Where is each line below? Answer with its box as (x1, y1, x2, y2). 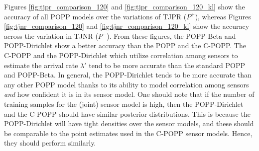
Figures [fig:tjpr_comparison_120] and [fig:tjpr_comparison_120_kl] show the (4, 1, 245, 11)
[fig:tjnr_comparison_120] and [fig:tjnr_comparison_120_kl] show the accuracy (4, 21, 250, 31)
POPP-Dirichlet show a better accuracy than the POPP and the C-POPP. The (4, 40, 246, 51)
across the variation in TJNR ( (4, 30, 98, 41)
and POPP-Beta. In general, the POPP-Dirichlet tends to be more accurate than (4, 70, 252, 80)
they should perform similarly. (4, 138, 96, 148)
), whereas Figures (195, 11, 251, 21)
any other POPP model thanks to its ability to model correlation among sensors (4, 79, 249, 89)
